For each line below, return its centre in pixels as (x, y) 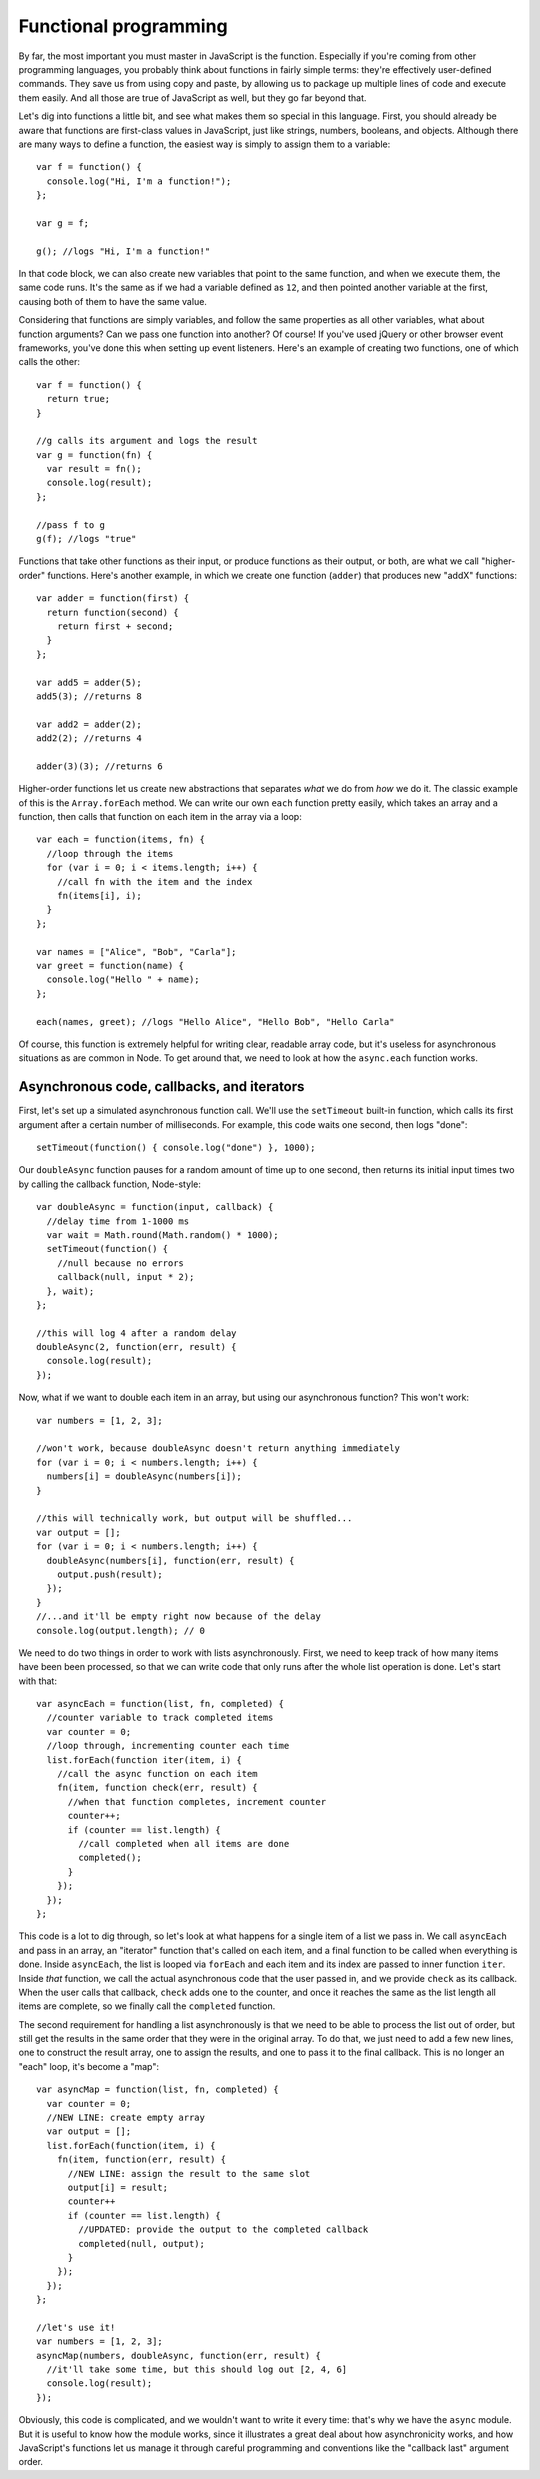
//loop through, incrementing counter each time (168, 1746)
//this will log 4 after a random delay (136, 1333)
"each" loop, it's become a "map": (89, 2066)
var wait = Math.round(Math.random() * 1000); (162, 1234)
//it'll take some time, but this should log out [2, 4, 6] (197, 2369)
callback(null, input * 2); (125, 1277)
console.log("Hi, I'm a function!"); (139, 181)
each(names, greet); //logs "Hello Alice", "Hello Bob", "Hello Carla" (215, 1021)
